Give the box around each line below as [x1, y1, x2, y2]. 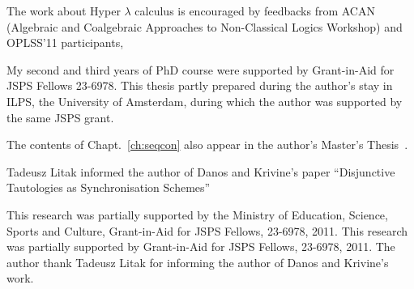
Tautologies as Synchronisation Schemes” [6, 179, 211, 196]
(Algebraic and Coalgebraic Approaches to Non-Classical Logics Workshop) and [6, 18, 403, 35]
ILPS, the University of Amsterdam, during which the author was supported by [6, 92, 403, 109]
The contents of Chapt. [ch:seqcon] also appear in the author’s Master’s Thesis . [6, 136, 408, 153]
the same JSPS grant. [6, 108, 114, 125]
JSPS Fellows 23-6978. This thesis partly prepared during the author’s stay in [6, 77, 393, 94]
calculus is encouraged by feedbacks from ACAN [134, 2, 375, 19]
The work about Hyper [6, 2, 121, 19]
